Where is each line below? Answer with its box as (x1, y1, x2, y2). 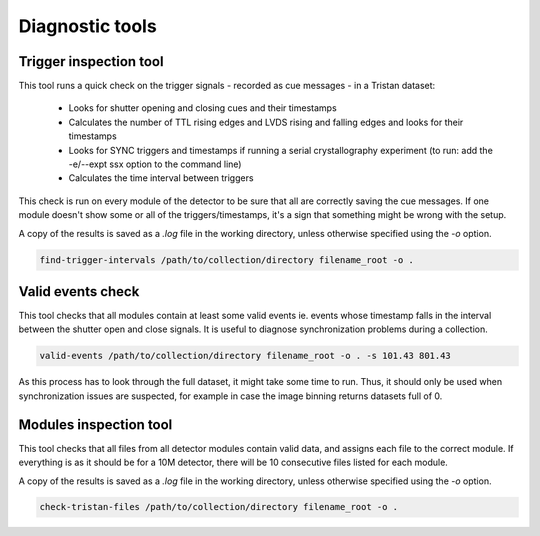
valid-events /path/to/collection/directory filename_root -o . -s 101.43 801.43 (39, 350, 452, 362)
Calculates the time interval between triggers (68, 172, 254, 184)
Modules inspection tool (18, 416, 173, 433)
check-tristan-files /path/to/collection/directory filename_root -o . (39, 501, 399, 513)
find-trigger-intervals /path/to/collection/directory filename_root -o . (39, 254, 415, 265)
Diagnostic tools (18, 15, 157, 37)
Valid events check (18, 283, 140, 300)
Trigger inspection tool (18, 53, 164, 70)
